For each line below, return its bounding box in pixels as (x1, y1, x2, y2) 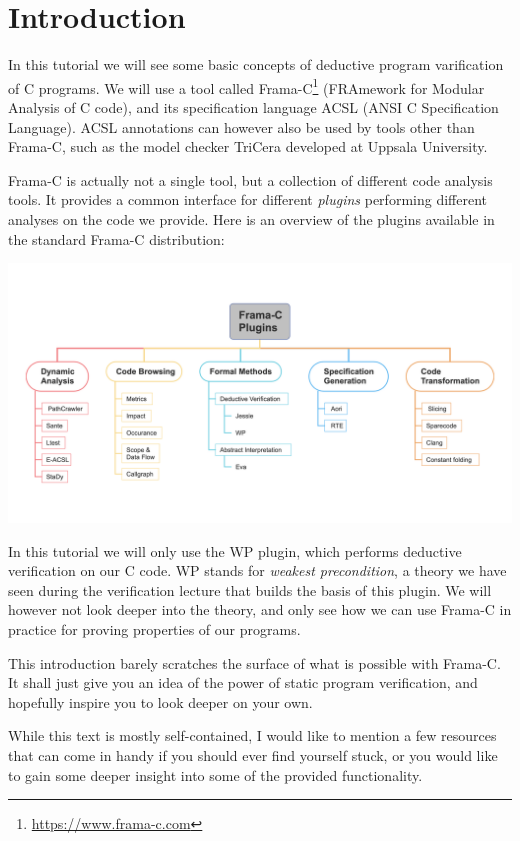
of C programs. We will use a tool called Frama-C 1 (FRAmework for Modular (8, 74, 485, 98)
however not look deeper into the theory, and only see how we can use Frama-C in (8, 599, 512, 620)
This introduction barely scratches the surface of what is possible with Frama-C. (8, 652, 501, 673)
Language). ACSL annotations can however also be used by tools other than (8, 116, 475, 137)
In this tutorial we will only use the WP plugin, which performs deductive (8, 540, 462, 561)
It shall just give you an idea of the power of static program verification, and (8, 672, 478, 693)
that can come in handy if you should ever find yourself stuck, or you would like (8, 744, 498, 765)
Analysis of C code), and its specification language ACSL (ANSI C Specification (8, 96, 499, 117)
